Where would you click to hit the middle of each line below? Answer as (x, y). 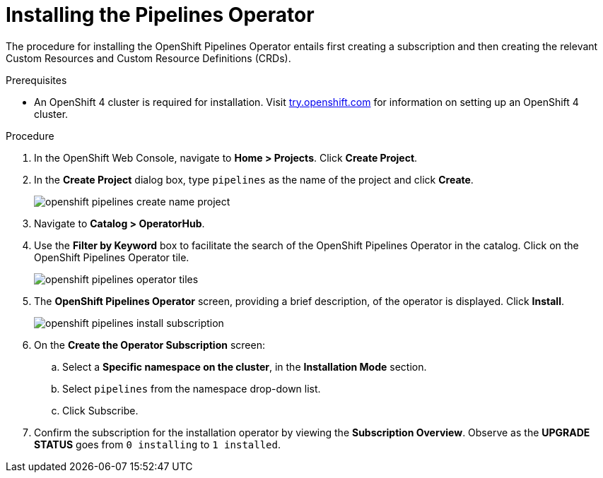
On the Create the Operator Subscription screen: (150, 345)
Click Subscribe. (100, 410)
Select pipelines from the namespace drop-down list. (192, 388)
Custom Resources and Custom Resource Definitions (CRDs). (148, 58)
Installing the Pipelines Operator (160, 15)
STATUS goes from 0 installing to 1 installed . (158, 444)
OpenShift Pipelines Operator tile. (112, 257)
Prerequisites (36, 80)
